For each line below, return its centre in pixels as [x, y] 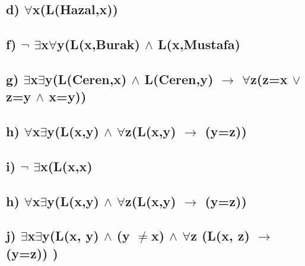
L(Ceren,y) [179, 78]
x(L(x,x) [66, 166]
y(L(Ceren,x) [86, 78]
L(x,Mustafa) [199, 44]
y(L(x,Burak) [98, 44]
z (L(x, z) [220, 235]
